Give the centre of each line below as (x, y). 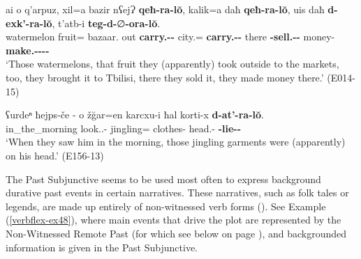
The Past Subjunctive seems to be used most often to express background (163, 179)
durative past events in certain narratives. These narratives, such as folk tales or (177, 193)
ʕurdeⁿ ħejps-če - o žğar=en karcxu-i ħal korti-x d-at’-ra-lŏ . (135, 115)
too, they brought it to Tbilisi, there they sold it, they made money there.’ (165, 77)
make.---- (28, 50)
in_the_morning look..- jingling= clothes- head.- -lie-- (124, 128)
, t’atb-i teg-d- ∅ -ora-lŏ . (106, 23)
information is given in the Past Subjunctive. (102, 247)
